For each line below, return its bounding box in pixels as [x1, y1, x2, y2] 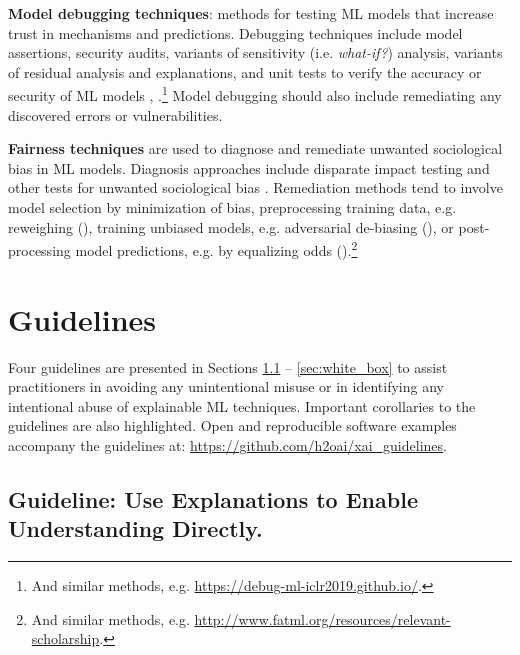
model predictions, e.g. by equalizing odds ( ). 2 [75, 237, 358, 260]
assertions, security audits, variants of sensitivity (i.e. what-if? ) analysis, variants [8, 42, 503, 63]
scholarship [31, 628, 100, 649]
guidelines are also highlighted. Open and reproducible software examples [8, 415, 457, 436]
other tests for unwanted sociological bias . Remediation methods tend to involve [8, 177, 503, 198]
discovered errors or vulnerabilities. [8, 104, 223, 125]
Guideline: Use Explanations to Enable [8, 483, 418, 514]
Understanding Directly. [8, 513, 263, 544]
